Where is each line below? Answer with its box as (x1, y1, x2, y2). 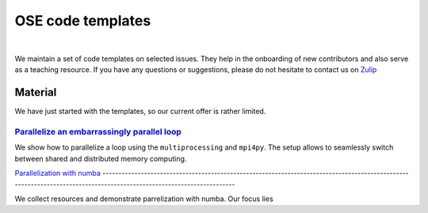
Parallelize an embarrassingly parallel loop (14, 127, 182, 137)
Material (14, 86, 57, 99)
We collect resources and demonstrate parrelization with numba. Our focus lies (14, 194, 273, 203)
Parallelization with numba (14, 169, 101, 178)
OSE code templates (14, 12, 151, 29)
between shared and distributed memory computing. (14, 154, 187, 163)
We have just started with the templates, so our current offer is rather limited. (14, 107, 266, 116)
